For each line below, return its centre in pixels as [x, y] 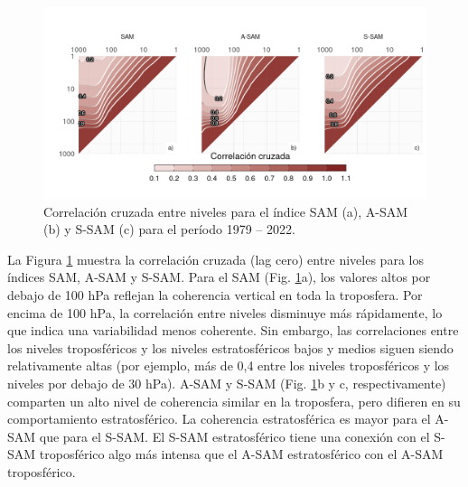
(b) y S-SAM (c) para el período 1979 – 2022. [169, 229]
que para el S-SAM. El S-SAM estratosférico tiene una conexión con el [234, 436]
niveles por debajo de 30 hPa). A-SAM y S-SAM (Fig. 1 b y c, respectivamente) [227, 383]
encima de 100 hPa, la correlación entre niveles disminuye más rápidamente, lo [225, 312]
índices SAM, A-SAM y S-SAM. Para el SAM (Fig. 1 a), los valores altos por [219, 277]
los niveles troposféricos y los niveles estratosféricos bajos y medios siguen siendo [230, 347]
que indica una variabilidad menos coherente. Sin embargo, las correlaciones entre [233, 330]
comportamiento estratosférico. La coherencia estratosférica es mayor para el [219, 419]
